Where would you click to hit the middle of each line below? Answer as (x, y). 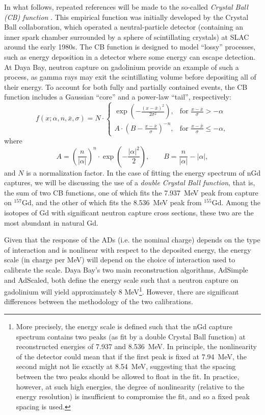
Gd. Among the (236, 202)
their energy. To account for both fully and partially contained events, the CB (126, 87)
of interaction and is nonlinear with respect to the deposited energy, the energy (128, 249)
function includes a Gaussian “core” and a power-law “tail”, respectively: (118, 97)
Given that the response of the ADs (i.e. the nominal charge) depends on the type (132, 240)
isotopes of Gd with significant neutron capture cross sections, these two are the (129, 212)
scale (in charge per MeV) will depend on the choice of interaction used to (120, 260)
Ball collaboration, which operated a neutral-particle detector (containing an (124, 27)
